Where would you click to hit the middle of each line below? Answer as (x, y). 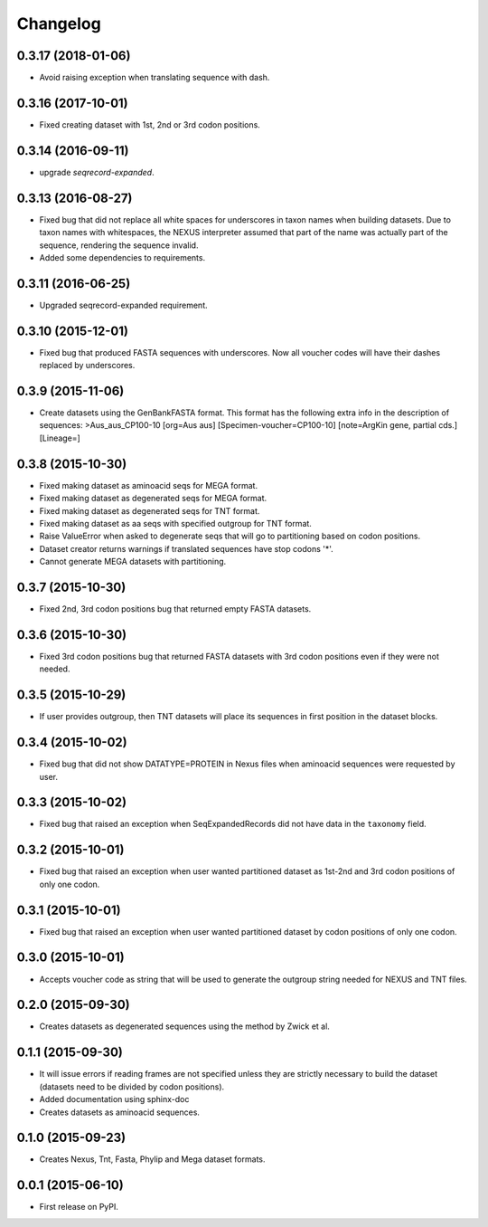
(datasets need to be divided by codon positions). (132, 1087)
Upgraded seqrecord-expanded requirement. (123, 305)
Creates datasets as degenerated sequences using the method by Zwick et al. (184, 1026)
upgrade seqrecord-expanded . (97, 172)
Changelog (59, 24)
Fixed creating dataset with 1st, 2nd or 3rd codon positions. (150, 124)
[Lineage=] (60, 438)
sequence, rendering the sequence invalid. (119, 245)
